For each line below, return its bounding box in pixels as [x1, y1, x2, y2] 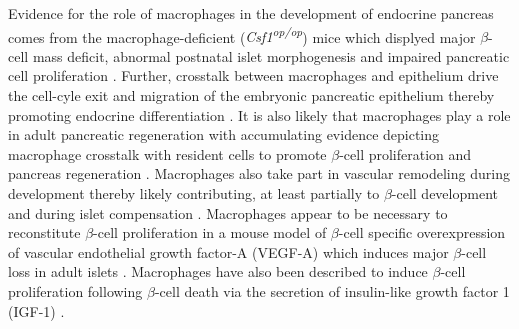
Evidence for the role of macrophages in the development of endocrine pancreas [8, 3, 494, 23]
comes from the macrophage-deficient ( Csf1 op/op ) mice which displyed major [8, 23, 476, 47]
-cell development [391, 183, 498, 203]
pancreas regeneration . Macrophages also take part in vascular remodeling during [8, 163, 510, 184]
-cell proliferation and [339, 143, 472, 164]
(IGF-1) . [8, 300, 65, 321]
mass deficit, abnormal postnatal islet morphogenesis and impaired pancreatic [32, 45, 510, 66]
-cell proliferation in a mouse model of [93, 222, 327, 243]
